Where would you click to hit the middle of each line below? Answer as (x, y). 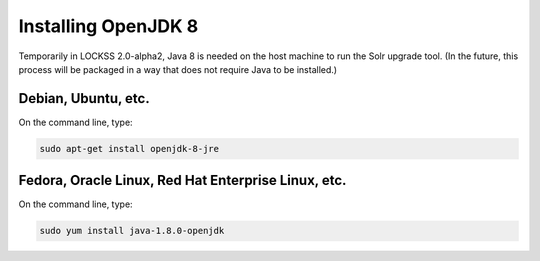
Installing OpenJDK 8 (108, 26)
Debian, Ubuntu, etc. (84, 98)
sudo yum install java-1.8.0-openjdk (132, 231)
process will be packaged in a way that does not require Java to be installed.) (178, 69)
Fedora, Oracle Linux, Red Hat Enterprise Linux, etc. (182, 180)
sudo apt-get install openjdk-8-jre (129, 148)
